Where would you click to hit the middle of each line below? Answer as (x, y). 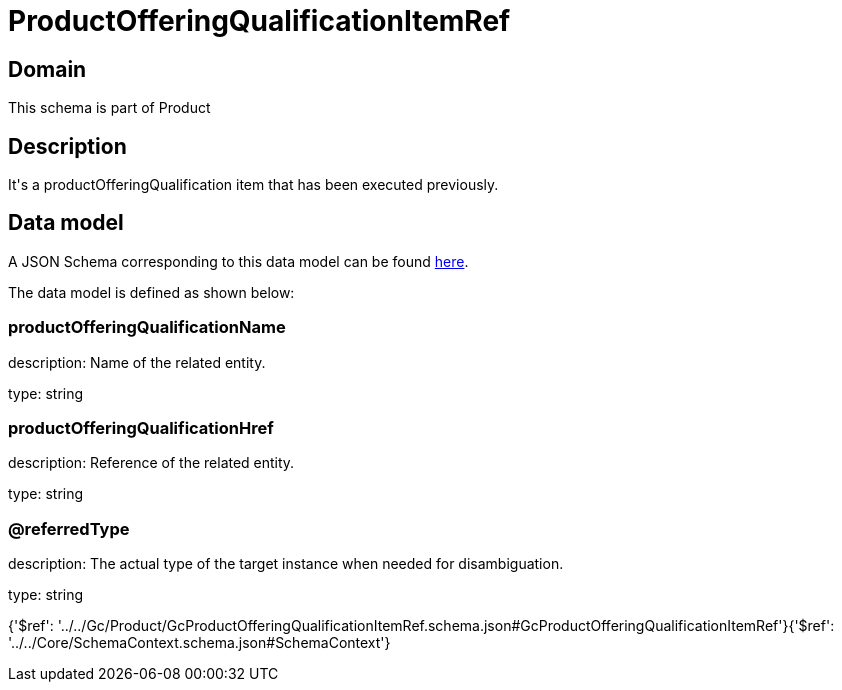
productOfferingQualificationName (147, 327)
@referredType (69, 528)
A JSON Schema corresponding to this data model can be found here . (238, 261)
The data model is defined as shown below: (151, 292)
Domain (47, 69)
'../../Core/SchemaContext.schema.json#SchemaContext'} (199, 643)
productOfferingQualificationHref (141, 427)
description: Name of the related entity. (137, 362)
